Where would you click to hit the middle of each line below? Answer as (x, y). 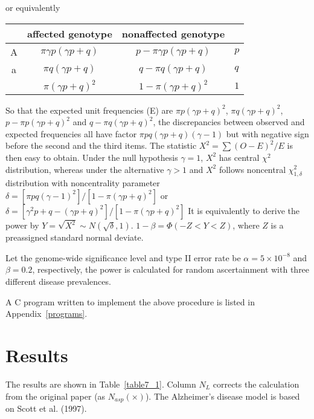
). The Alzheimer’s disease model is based (223, 396)
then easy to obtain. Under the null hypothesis (92, 157)
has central (239, 157)
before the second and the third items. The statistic (101, 145)
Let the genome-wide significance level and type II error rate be (123, 257)
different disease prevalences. (58, 281)
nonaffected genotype (173, 33)
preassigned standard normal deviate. (75, 237)
